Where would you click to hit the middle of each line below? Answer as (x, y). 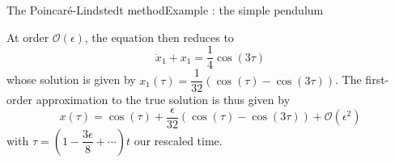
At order (28, 37)
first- (377, 79)
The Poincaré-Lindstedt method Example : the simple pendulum (165, 10)
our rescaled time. (178, 140)
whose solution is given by (71, 79)
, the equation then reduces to (159, 37)
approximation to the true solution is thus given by (163, 100)
